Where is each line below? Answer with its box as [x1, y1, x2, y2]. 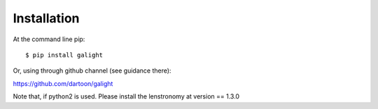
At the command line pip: [13, 35, 85, 43]
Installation [13, 10, 80, 26]
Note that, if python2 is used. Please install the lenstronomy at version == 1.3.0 [13, 92, 240, 101]
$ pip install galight [25, 51, 104, 59]
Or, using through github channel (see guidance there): [13, 66, 171, 75]
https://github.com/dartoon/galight [13, 79, 113, 87]
